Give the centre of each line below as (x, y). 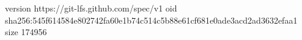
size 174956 (26, 32)
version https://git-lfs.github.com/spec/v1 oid (91, 8)
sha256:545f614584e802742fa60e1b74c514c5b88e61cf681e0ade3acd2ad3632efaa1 (151, 20)
